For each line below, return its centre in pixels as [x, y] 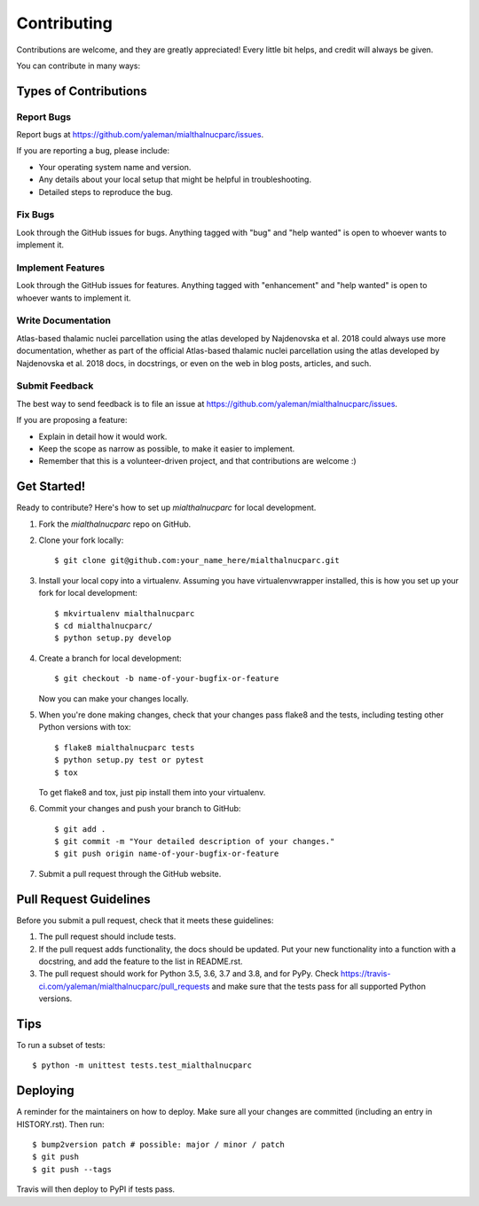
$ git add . [80, 829]
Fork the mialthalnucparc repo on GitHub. [115, 524]
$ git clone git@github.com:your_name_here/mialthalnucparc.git [197, 560]
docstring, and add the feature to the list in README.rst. [141, 961]
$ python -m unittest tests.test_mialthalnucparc [142, 1065]
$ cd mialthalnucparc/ [104, 626]
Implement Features [61, 268]
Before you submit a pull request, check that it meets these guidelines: [145, 920]
